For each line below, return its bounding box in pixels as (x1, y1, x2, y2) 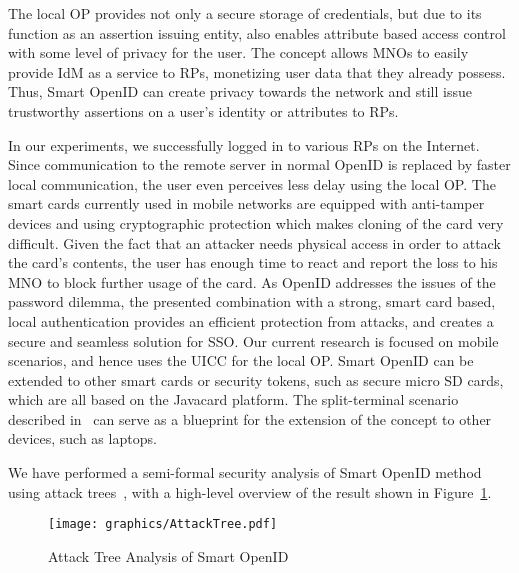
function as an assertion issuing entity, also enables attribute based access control (8, 22, 506, 43)
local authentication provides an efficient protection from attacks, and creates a (8, 310, 494, 331)
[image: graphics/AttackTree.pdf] (48, 517, 278, 532)
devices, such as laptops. (8, 428, 157, 449)
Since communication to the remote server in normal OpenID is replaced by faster (8, 154, 511, 175)
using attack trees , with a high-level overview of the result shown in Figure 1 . (8, 481, 492, 502)
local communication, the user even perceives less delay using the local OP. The (8, 173, 496, 194)
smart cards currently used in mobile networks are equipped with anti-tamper (8, 193, 485, 214)
